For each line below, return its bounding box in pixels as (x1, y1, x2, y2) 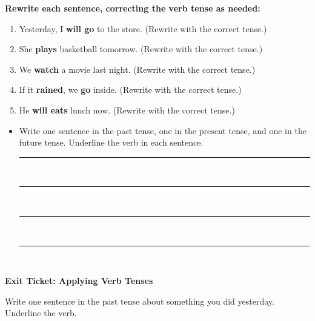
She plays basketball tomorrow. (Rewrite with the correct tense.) (19, 42, 263, 55)
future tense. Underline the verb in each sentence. (19, 136, 204, 149)
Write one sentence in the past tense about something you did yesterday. (5, 294, 274, 307)
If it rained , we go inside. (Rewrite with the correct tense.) (19, 83, 242, 96)
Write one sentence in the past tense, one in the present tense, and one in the (19, 124, 307, 137)
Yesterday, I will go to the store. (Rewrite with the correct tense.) (19, 22, 267, 35)
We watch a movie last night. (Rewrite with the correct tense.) (19, 63, 256, 75)
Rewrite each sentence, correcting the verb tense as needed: (5, 2, 260, 14)
